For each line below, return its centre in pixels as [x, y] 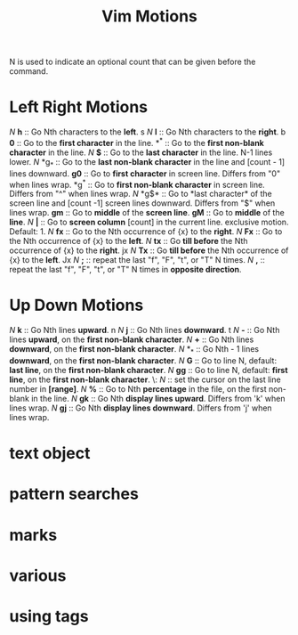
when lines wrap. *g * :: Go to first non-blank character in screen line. [137, 183]
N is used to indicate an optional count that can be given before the [133, 62]
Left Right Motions [79, 107]
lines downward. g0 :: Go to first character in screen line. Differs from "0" [145, 173]
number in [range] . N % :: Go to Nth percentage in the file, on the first [138, 388]
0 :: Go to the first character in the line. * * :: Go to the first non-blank [137, 142]
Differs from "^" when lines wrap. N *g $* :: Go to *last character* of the [141, 194]
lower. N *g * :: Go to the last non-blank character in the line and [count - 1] [147, 163]
